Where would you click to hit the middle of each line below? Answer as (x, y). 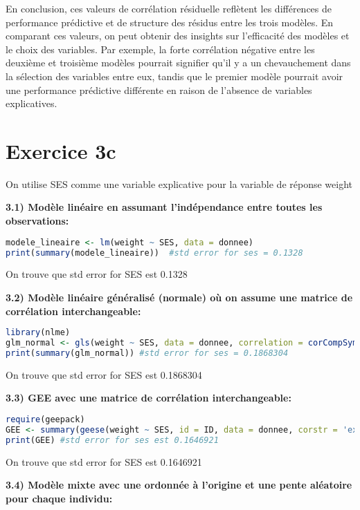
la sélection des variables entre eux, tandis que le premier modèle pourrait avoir (174, 76)
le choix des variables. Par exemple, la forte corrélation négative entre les (160, 49)
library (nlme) (38, 333)
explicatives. (31, 103)
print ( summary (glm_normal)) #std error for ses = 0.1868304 (147, 353)
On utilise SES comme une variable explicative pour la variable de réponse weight (179, 183)
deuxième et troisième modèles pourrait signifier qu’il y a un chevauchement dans (178, 63)
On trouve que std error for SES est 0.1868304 (104, 374)
